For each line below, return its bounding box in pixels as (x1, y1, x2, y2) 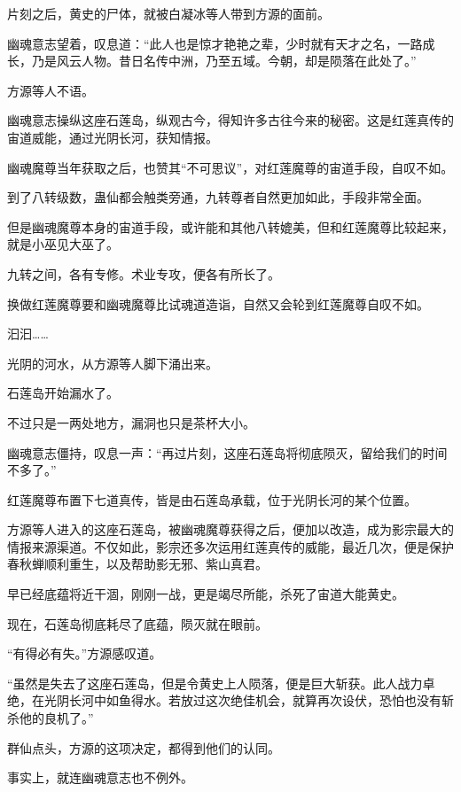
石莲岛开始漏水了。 (7, 384, 119, 402)
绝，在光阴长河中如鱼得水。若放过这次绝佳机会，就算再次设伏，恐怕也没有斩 (7, 691, 454, 710)
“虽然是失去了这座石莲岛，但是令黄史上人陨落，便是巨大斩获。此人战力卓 (7, 673, 435, 692)
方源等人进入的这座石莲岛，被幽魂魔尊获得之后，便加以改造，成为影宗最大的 (7, 520, 454, 539)
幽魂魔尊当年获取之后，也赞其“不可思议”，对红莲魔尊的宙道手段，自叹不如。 (7, 158, 454, 176)
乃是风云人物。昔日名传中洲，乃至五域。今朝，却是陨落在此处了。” (31, 51, 417, 70)
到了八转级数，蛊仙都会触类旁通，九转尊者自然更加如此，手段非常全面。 (7, 188, 429, 206)
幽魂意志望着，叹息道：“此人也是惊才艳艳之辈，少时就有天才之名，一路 (7, 34, 423, 52)
